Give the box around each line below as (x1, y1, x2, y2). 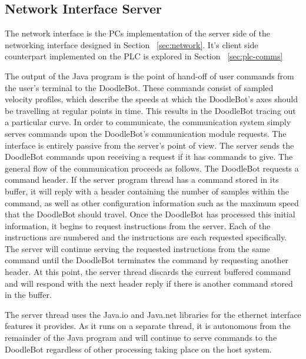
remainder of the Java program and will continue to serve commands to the (5, 331, 277, 344)
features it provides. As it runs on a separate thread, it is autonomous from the (5, 320, 291, 332)
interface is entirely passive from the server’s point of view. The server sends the (5, 139, 294, 151)
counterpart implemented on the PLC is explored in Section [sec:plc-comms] (5, 50, 283, 62)
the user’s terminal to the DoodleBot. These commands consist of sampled (5, 81, 274, 93)
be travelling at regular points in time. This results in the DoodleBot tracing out (5, 104, 296, 116)
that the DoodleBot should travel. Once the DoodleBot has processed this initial (5, 208, 295, 220)
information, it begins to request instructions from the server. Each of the (5, 219, 271, 231)
